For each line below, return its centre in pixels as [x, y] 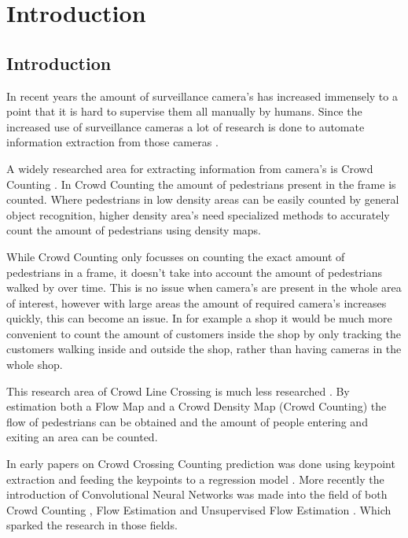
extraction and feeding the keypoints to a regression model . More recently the [195, 479]
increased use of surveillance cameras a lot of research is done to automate [186, 126]
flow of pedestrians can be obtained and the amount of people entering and [187, 421]
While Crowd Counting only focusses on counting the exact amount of [176, 256]
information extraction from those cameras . [112, 142]
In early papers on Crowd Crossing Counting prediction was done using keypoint [201, 464]
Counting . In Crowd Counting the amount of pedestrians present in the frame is [201, 184]
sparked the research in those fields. [92, 525]
